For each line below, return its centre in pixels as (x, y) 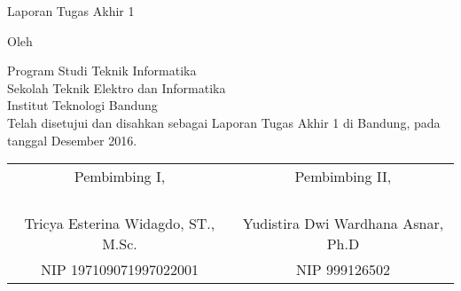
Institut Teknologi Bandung (82, 105)
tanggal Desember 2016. (72, 140)
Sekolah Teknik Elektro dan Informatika (117, 87)
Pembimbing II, (343, 177)
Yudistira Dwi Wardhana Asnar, (343, 224)
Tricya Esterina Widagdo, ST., (120, 224)
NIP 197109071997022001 (119, 270)
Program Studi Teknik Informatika (102, 71)
